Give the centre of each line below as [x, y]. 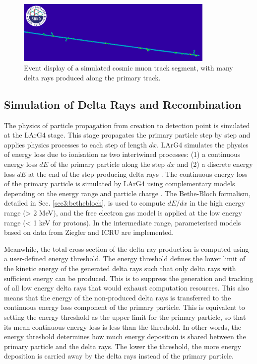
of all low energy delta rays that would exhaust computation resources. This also [127, 288]
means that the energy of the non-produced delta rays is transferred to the [118, 297]
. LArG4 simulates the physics [202, 144]
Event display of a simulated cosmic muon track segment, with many [128, 68]
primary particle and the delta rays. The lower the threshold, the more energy [123, 346]
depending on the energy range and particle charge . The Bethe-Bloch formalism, [127, 193]
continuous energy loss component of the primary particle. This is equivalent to [125, 307]
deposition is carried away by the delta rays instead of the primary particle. [119, 356]
